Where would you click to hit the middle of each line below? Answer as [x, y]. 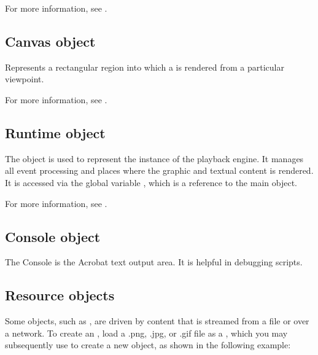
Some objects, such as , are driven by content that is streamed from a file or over [157, 321]
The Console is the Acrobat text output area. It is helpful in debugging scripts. [154, 262]
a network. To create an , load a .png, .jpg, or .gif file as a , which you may [146, 333]
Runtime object [55, 132]
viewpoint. [25, 79]
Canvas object [50, 41]
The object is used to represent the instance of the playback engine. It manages [154, 158]
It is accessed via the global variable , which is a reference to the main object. [151, 182]
